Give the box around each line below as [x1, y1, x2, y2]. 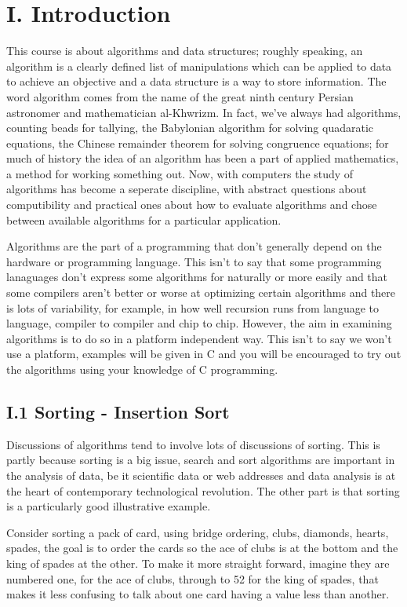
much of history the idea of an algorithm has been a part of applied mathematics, [6, 150, 399, 166]
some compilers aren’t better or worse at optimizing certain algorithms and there [6, 284, 396, 301]
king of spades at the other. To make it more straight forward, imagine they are [6, 554, 390, 571]
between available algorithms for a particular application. [6, 211, 282, 228]
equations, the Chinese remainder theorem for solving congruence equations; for [6, 134, 389, 151]
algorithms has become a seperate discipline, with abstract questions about [6, 181, 367, 197]
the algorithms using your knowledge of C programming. [6, 361, 278, 377]
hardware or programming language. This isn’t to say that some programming [6, 253, 382, 269]
